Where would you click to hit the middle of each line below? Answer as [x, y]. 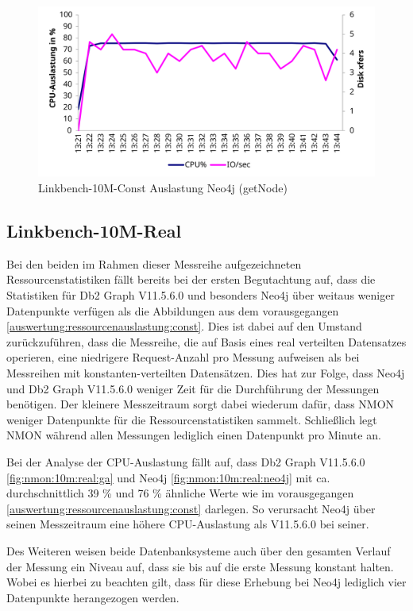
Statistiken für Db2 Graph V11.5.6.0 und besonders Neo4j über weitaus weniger [201, 295]
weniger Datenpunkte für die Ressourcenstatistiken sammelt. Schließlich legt [192, 419]
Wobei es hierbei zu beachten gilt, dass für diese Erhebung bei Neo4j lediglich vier [206, 582]
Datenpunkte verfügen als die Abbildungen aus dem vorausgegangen [173, 310]
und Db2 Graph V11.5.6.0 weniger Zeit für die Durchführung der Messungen [193, 388]
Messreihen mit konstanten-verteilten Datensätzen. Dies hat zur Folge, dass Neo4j [206, 373]
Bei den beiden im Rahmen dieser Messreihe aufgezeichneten [154, 263]
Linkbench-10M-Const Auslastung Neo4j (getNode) [163, 188]
